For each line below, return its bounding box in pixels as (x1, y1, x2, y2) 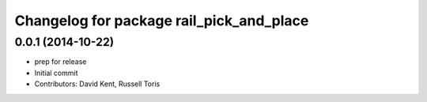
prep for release (34, 57, 87, 66)
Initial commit (34, 68, 78, 77)
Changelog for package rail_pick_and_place (14, 12, 309, 29)
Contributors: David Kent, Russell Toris (34, 79, 161, 89)
